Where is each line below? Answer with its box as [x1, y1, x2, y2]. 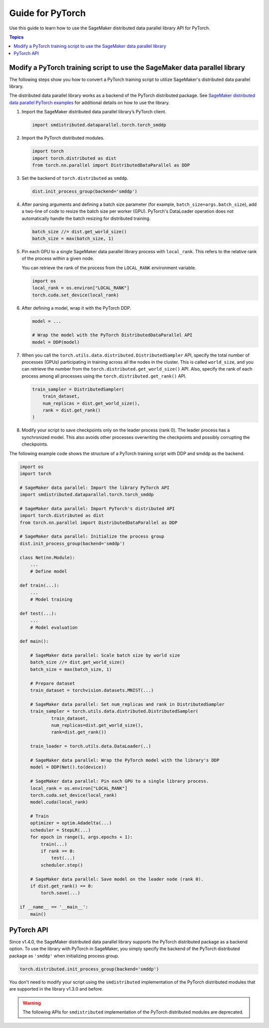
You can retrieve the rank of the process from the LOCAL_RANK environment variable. [21, 265, 196, 271]
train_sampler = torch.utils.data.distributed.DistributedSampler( [30, 708, 199, 714]
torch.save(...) [40, 890, 81, 896]
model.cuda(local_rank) [30, 799, 88, 805]
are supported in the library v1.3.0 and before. [9, 986, 103, 992]
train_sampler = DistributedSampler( [32, 386, 125, 392]
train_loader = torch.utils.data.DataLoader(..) [30, 743, 151, 749]
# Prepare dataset [30, 680, 75, 686]
